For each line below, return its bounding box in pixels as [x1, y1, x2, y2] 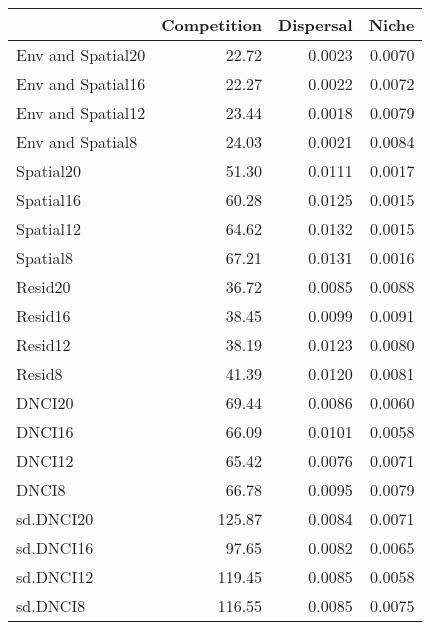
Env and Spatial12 [16, 101, 146, 124]
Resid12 [16, 333, 71, 356]
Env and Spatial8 [16, 130, 138, 153]
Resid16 [16, 304, 71, 327]
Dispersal [278, 13, 353, 36]
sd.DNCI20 [16, 507, 94, 530]
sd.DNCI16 [16, 536, 94, 559]
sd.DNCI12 [16, 565, 94, 588]
